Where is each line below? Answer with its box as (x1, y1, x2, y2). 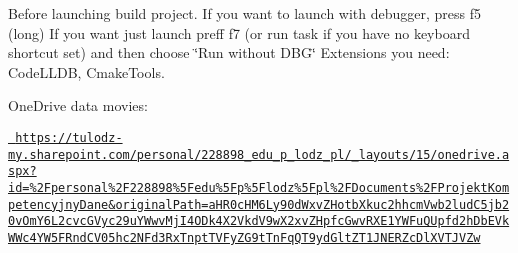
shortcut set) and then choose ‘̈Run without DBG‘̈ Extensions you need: (8, 42, 450, 63)
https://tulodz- (15, 130, 123, 145)
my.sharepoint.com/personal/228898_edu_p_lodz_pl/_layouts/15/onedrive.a (8, 147, 510, 162)
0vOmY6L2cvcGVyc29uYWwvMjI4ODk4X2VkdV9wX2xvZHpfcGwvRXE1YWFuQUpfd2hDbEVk (8, 214, 510, 229)
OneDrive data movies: (8, 95, 148, 116)
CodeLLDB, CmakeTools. (8, 61, 165, 82)
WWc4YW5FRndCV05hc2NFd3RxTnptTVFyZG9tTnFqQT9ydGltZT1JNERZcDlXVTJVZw (8, 230, 481, 245)
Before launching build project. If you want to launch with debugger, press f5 (8, 3, 482, 23)
